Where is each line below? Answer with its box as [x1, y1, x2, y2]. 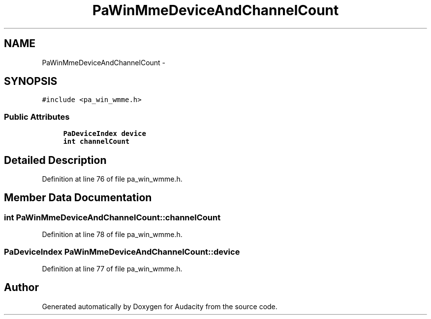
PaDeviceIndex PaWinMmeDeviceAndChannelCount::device [4, 246, 240, 257]
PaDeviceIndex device [63, 130, 146, 138]
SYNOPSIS [4, 75, 58, 88]
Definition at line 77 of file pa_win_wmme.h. [42, 265, 183, 273]
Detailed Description [4, 154, 107, 166]
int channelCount [63, 137, 130, 146]
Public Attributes [4, 111, 70, 122]
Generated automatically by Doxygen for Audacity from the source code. [42, 302, 277, 311]
